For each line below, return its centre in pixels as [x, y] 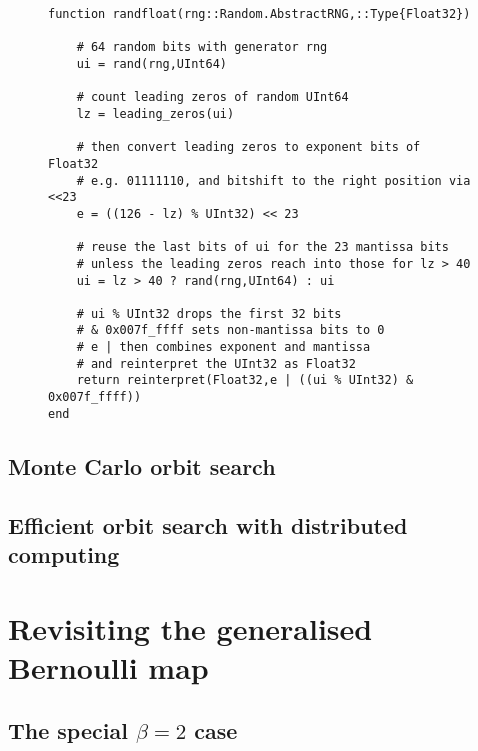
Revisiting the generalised [190, 627]
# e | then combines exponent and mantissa [223, 347]
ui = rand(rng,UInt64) [151, 63]
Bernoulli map [108, 666]
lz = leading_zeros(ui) [155, 113]
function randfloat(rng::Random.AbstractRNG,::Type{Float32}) [259, 14]
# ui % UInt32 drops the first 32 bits [209, 313]
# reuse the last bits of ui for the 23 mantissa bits [262, 247]
